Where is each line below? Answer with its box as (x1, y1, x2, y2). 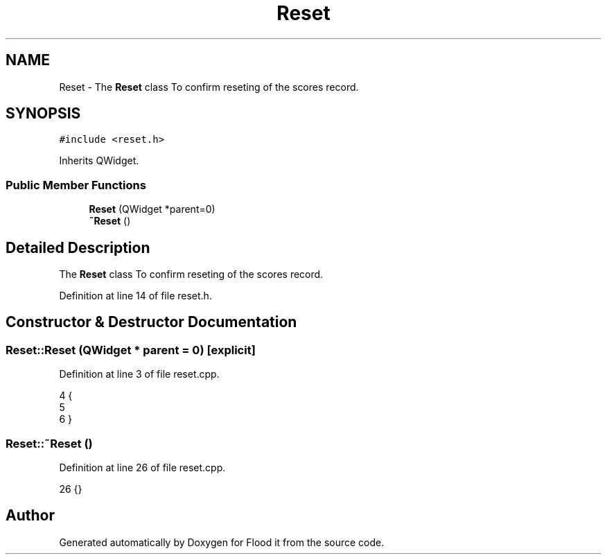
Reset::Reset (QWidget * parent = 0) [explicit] (6, 342, 256, 357)
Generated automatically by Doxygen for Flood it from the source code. (59, 536, 385, 548)
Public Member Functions (6, 177, 146, 192)
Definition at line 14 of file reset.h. (59, 290, 212, 302)
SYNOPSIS (6, 105, 81, 123)
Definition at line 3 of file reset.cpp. (59, 368, 220, 380)
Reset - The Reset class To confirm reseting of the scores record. (59, 80, 359, 93)
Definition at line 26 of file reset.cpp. (59, 462, 226, 473)
